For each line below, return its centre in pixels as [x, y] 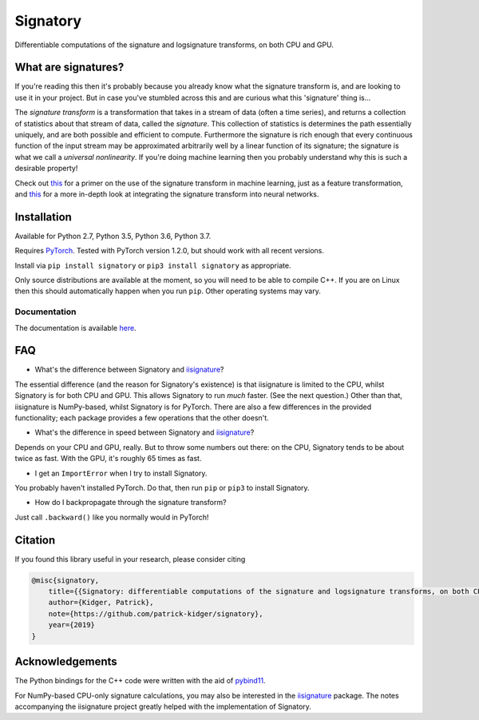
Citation [35, 540]
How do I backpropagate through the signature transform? [131, 503]
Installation [43, 217]
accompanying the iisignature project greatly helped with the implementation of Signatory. [163, 706]
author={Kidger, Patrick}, [101, 603]
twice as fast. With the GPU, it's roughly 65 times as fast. [108, 459]
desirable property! [46, 169]
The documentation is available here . [75, 328]
